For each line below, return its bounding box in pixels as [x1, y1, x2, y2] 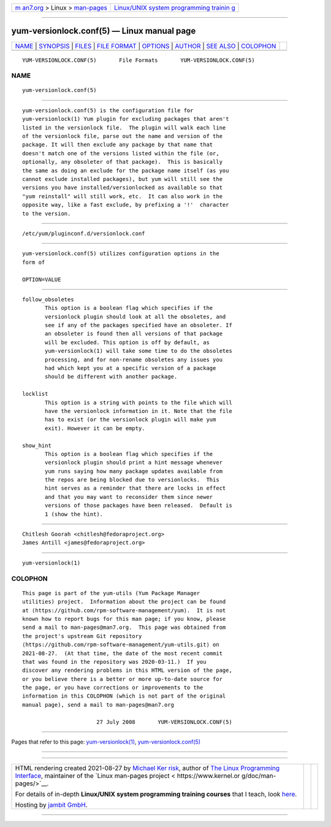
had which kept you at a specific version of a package [45, 365, 216, 372]
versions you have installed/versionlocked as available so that [22, 184, 223, 191]
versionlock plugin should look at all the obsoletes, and [45, 313, 226, 320]
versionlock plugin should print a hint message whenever [45, 459, 223, 466]
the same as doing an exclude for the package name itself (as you [22, 167, 229, 174]
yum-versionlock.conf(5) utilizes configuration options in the [22, 250, 220, 257]
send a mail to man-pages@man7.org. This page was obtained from [22, 624, 226, 631]
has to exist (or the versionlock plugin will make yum [45, 416, 216, 423]
